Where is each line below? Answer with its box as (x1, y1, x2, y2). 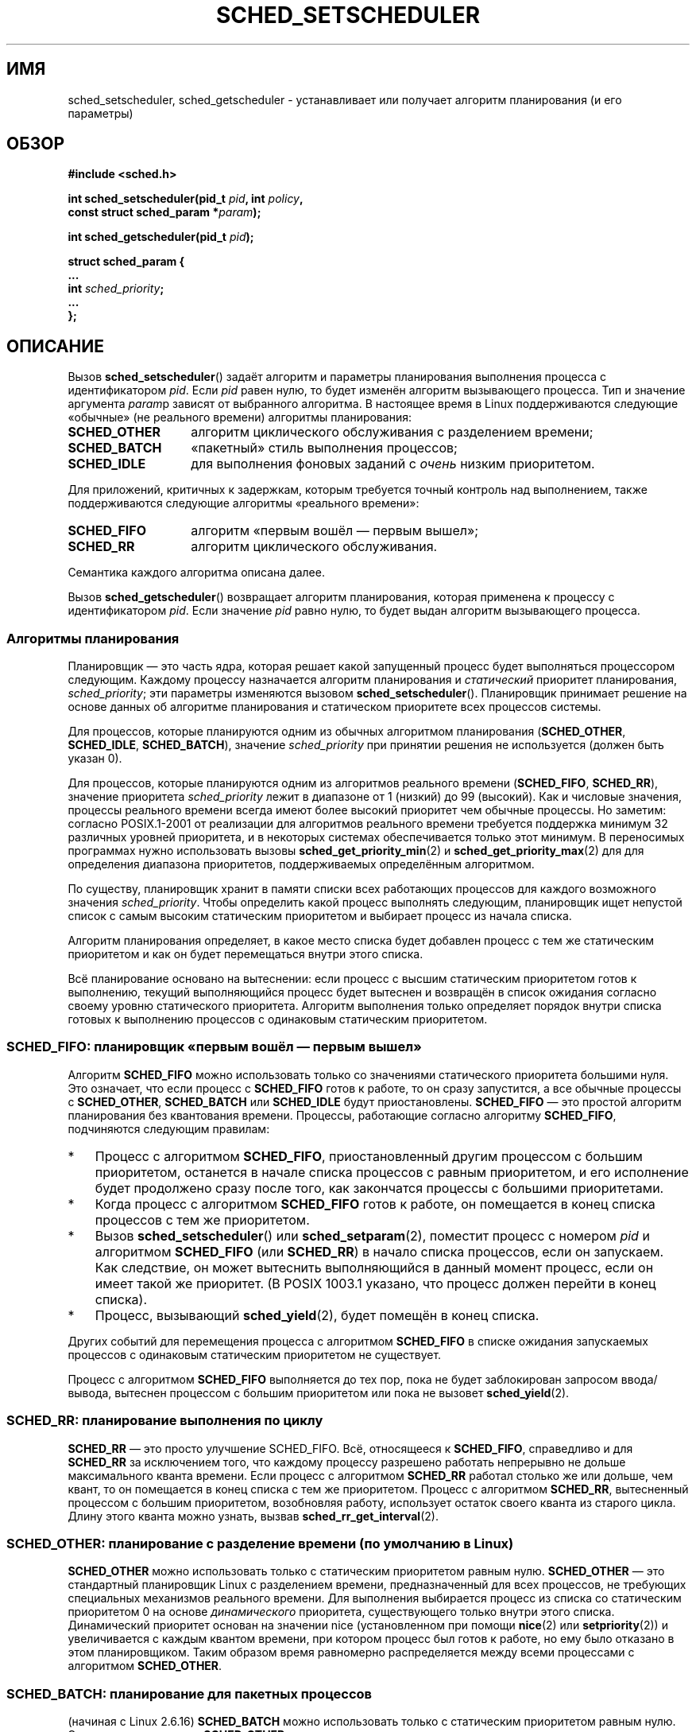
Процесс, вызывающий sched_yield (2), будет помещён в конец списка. (95, 1307, 539, 1323)
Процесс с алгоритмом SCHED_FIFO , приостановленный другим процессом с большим (95, 1148, 643, 1164)
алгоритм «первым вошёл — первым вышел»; (191, 522, 479, 539)
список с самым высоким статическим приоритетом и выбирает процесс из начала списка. (68, 909, 572, 923)
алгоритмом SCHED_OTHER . (68, 1659, 222, 1673)
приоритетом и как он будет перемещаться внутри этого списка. (68, 947, 423, 961)
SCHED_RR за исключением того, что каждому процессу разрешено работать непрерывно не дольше (68, 1454, 626, 1469)
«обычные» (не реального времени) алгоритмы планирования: (68, 410, 412, 425)
